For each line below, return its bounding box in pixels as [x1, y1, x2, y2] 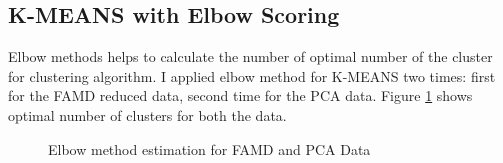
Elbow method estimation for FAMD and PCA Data [48, 138, 371, 159]
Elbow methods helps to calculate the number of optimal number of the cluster [8, 46, 493, 67]
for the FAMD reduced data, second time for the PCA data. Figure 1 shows [8, 85, 473, 106]
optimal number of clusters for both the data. [8, 104, 287, 125]
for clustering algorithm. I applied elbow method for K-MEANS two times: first [8, 65, 496, 86]
